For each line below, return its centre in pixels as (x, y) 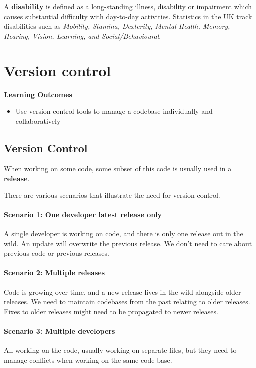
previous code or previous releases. (57, 253)
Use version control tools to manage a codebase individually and (114, 111)
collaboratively (38, 120)
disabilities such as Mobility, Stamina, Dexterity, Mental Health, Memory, (117, 26)
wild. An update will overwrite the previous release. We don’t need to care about (128, 243)
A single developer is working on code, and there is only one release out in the (124, 234)
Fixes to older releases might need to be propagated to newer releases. (111, 311)
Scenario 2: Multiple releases (54, 273)
